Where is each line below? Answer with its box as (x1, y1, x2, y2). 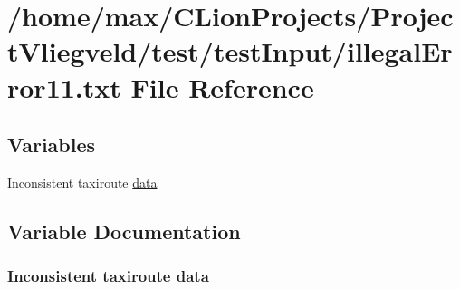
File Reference (130, 68, 314, 105)
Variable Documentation (7, 217, 241, 245)
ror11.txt (7, 68, 121, 105)
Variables (7, 130, 96, 159)
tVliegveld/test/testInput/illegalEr (7, 33, 453, 70)
